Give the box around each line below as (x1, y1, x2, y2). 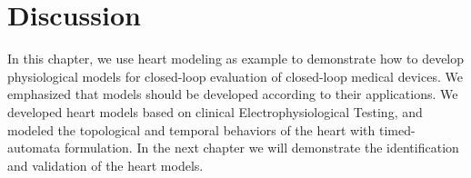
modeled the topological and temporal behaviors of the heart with (7, 120, 376, 139)
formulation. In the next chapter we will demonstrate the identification (64, 138, 459, 157)
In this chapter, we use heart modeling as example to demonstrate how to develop (7, 49, 465, 68)
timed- (378, 120, 416, 139)
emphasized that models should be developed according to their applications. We (7, 84, 458, 104)
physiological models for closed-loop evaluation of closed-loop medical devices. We (7, 66, 463, 85)
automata (7, 138, 61, 157)
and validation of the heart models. (7, 155, 204, 174)
